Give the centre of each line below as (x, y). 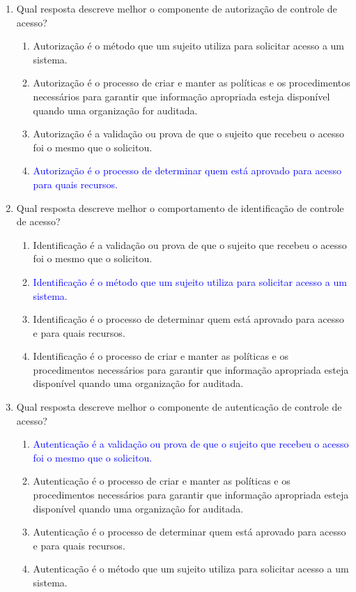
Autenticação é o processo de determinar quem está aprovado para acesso (189, 532)
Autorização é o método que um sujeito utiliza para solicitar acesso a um (189, 46)
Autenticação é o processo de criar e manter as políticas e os (162, 481)
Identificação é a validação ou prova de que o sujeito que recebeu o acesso (190, 244)
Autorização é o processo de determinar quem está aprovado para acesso (187, 170)
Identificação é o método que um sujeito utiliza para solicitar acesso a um (190, 281)
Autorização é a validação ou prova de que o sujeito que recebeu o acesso (188, 134)
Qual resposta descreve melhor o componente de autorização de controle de (177, 8)
